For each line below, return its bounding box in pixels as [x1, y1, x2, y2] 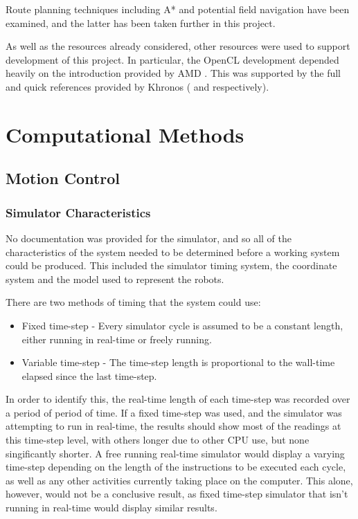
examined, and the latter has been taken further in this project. [6, 15, 276, 30]
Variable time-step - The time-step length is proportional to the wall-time [21, 355, 335, 370]
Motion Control [6, 167, 120, 189]
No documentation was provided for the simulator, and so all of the [6, 230, 292, 245]
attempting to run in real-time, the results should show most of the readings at [6, 419, 341, 433]
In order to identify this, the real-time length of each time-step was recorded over [6, 392, 350, 406]
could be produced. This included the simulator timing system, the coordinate [6, 258, 337, 273]
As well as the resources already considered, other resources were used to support [6, 39, 350, 53]
